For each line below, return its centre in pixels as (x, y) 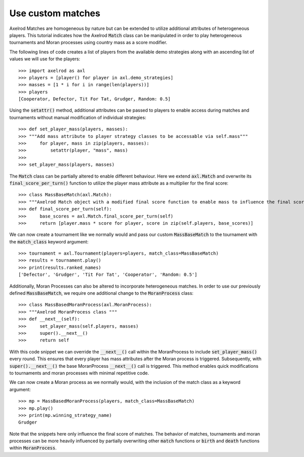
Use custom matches (55, 13)
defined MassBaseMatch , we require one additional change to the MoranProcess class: (101, 293)
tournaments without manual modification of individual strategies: (78, 117)
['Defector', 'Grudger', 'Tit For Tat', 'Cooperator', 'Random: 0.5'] (108, 275)
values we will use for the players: (45, 59)
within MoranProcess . (33, 448)
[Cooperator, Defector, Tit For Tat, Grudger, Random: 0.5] (94, 99)
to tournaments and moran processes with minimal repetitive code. (79, 373)
